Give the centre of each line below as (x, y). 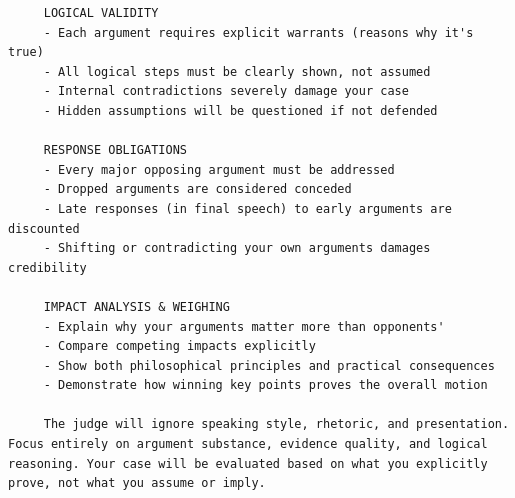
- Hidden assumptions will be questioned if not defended (240, 110)
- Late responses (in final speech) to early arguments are (247, 208)
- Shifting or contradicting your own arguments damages (237, 248)
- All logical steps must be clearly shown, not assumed (237, 71)
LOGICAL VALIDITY (101, 13)
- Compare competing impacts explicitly (179, 346)
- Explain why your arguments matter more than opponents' (244, 326)
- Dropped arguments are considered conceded (197, 189)
